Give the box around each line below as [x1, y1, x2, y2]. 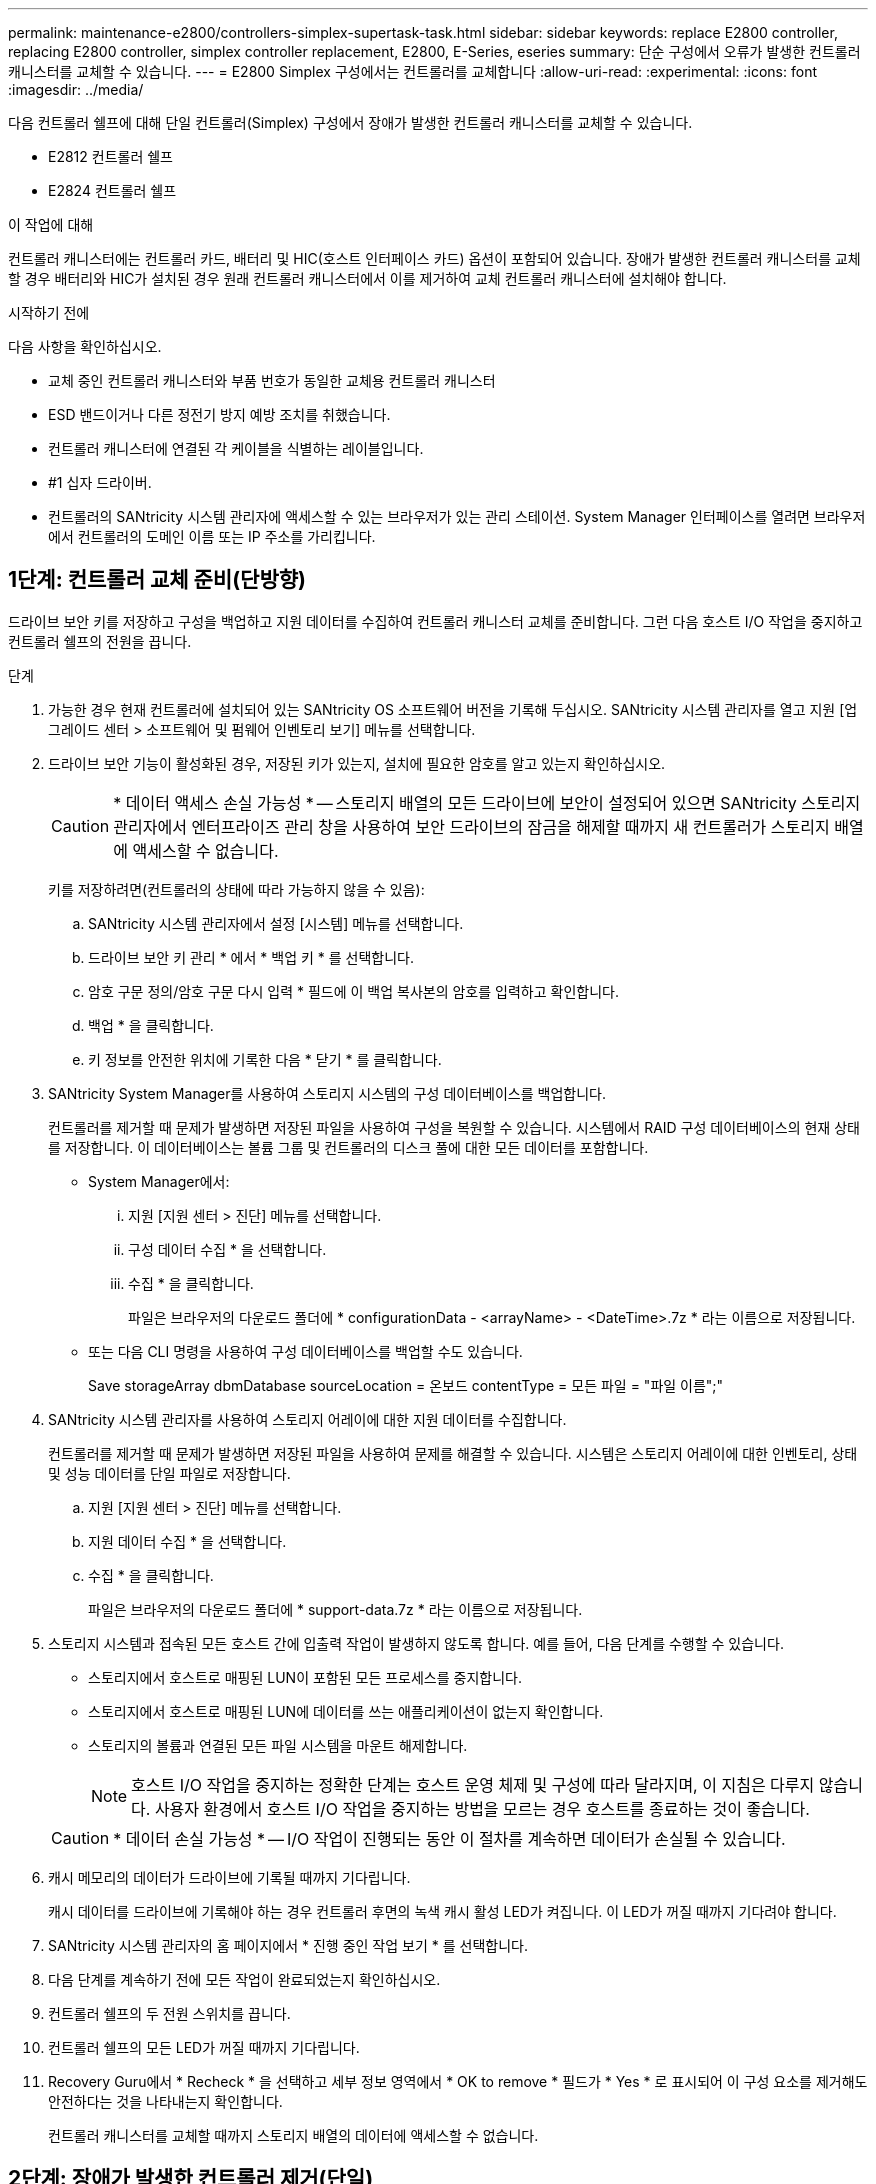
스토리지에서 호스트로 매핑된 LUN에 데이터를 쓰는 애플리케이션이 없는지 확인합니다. [88, 1702, 604, 1720]
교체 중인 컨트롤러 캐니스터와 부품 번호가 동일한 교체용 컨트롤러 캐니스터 [48, 372, 496, 389]
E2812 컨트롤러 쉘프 [48, 148, 174, 165]
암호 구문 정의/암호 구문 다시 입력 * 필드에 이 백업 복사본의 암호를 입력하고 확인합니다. [88, 982, 619, 1000]
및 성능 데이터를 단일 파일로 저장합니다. [48, 1464, 291, 1482]
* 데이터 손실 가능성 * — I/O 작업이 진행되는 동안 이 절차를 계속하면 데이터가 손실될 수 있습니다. [113, 1828, 786, 1849]
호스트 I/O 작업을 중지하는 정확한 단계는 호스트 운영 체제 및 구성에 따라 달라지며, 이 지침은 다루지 [131, 1774, 815, 1795]
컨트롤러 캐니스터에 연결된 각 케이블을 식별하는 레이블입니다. [48, 440, 424, 457]
